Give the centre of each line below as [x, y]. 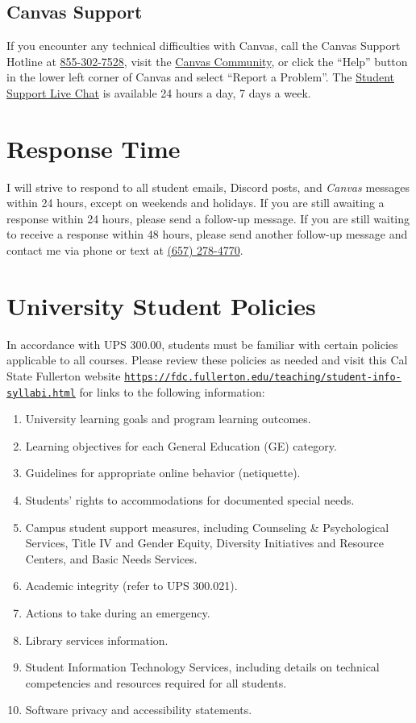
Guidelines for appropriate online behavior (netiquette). [163, 473]
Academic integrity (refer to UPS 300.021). [131, 586]
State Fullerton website [64, 375]
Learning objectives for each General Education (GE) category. [181, 445]
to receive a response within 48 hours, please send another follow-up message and [207, 234]
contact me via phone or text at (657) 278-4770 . [125, 250]
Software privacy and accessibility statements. [139, 710]
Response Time [94, 148]
